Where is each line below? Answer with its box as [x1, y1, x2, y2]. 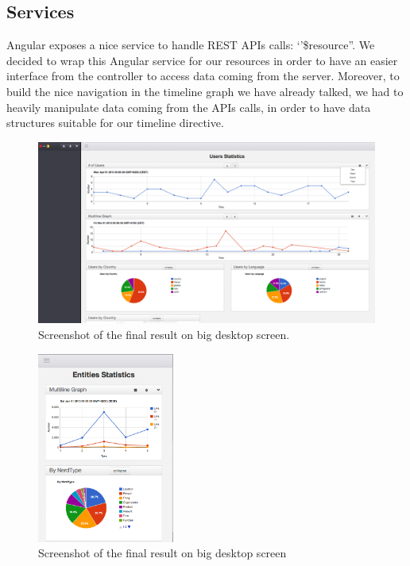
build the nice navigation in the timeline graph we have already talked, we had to [6, 83, 404, 99]
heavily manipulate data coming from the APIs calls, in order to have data [6, 98, 371, 115]
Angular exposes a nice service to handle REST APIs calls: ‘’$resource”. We [6, 37, 375, 53]
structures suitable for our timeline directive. [6, 114, 224, 131]
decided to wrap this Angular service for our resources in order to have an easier [6, 52, 398, 68]
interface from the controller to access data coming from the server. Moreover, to [6, 67, 400, 84]
